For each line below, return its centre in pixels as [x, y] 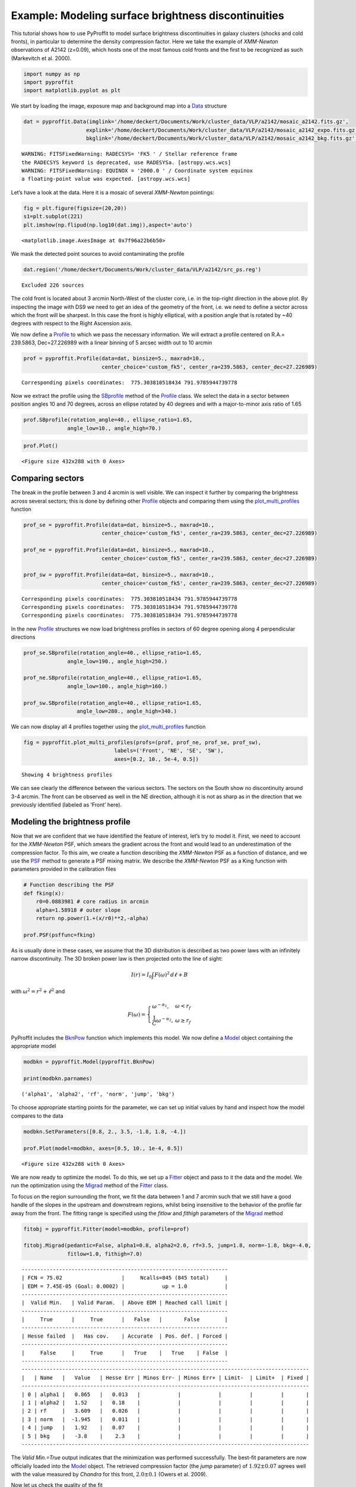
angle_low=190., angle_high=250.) [117, 661]
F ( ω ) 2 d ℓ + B [171, 974]
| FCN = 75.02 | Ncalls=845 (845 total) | [125, 1278]
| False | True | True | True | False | [125, 1353]
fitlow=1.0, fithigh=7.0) [105, 1254]
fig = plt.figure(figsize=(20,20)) [75, 208]
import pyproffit [49, 82]
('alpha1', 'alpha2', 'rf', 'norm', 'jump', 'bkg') [98, 1094]
